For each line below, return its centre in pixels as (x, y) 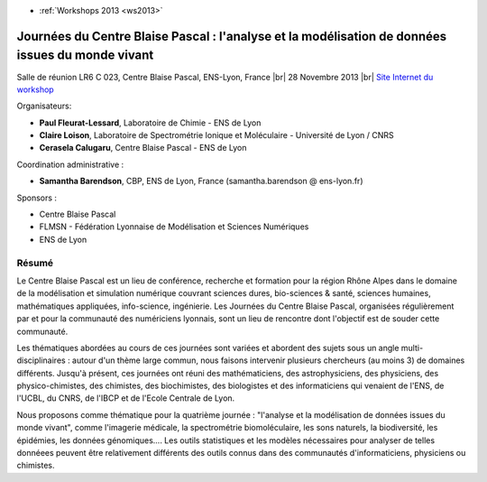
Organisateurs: (44, 106)
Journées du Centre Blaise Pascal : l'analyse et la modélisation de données (232, 36)
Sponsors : (37, 198)
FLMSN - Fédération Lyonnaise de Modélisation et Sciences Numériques (174, 227)
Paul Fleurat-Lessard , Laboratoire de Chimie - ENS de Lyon (150, 123)
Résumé (35, 263)
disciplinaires (41, 360)
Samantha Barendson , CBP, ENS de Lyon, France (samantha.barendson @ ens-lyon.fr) (201, 181)
